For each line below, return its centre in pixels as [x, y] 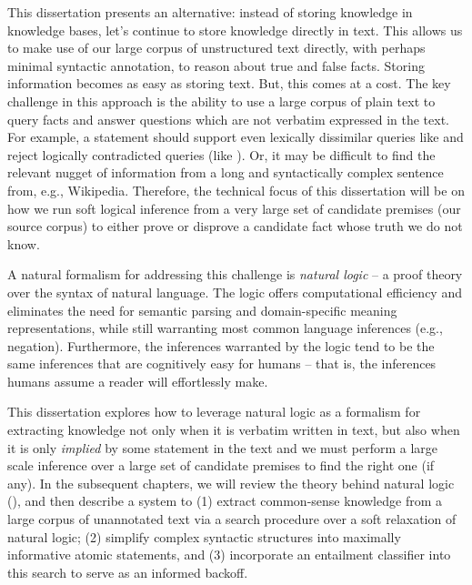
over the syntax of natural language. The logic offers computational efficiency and [235, 292]
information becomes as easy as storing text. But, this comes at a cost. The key [229, 83]
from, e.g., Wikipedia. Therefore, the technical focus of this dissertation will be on [236, 190]
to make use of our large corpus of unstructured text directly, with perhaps [216, 48]
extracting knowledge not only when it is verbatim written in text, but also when [234, 430]
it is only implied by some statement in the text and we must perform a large [222, 447]
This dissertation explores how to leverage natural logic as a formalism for [214, 412]
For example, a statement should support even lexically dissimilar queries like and [236, 137]
